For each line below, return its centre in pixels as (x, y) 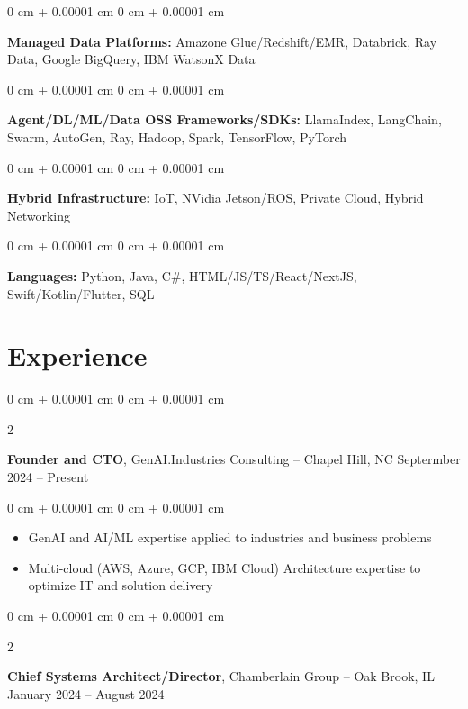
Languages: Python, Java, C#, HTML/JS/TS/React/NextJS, (182, 275)
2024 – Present (48, 477)
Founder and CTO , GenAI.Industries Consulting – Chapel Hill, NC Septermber (234, 459)
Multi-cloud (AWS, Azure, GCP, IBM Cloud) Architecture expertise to (225, 567)
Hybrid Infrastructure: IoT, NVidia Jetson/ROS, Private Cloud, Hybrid (216, 198)
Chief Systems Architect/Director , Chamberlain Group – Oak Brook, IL (221, 676)
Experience (77, 355)
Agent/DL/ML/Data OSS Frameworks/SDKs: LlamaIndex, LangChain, (225, 119)
